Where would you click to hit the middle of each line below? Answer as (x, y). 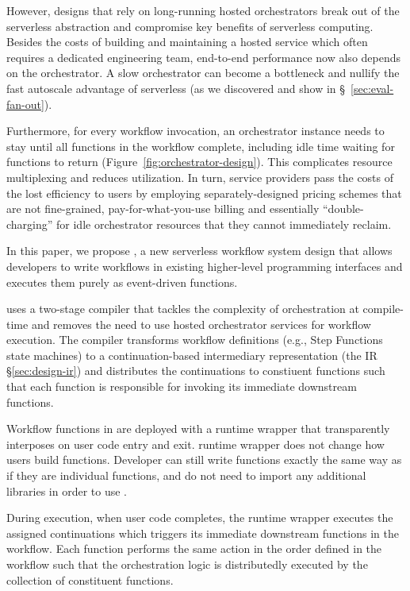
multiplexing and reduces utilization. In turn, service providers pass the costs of (200, 177)
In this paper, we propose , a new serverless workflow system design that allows (199, 251)
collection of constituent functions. (90, 579)
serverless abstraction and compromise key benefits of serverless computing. (190, 26)
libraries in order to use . (67, 491)
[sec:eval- (372, 88)
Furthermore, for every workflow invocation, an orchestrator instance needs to (195, 131)
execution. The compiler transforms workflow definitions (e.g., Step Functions (195, 340)
